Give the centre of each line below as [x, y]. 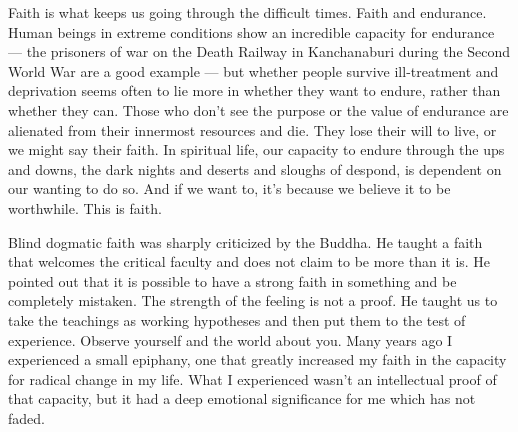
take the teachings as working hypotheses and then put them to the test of [237, 319]
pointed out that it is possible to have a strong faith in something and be [232, 280]
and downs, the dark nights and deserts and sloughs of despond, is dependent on [255, 168]
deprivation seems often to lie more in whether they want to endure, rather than [254, 90]
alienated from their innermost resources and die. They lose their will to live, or [252, 129]
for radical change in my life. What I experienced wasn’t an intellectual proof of [252, 378]
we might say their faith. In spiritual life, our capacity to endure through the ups [256, 149]
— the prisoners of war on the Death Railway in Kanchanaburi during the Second [259, 51]
